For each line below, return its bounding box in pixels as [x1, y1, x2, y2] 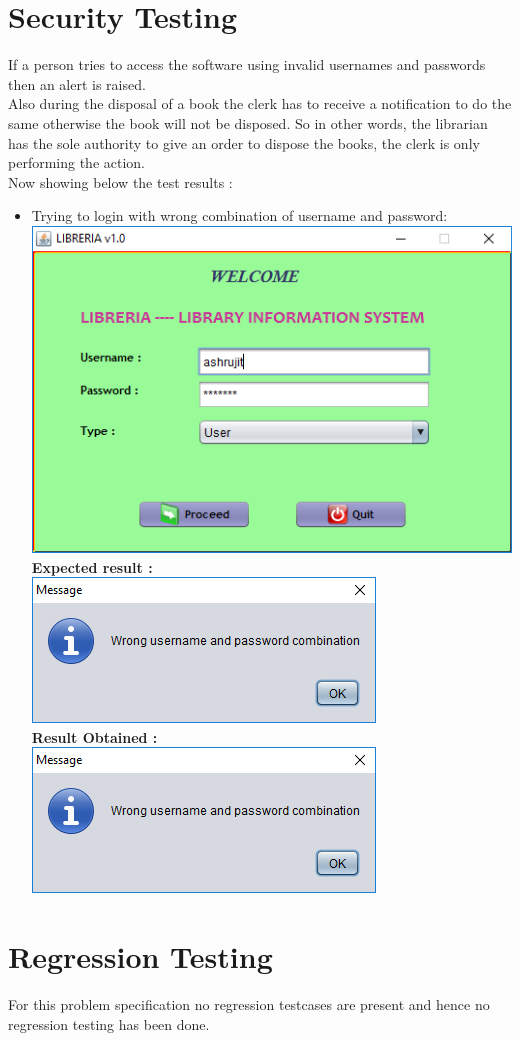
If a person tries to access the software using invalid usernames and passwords [8, 54, 486, 75]
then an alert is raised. [8, 73, 146, 94]
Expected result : [31, 556, 153, 577]
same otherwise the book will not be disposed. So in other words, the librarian [8, 112, 488, 133]
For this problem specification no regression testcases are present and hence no [8, 994, 490, 1015]
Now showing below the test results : [8, 171, 233, 192]
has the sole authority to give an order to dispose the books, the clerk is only [8, 132, 480, 153]
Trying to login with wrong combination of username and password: [31, 205, 448, 226]
